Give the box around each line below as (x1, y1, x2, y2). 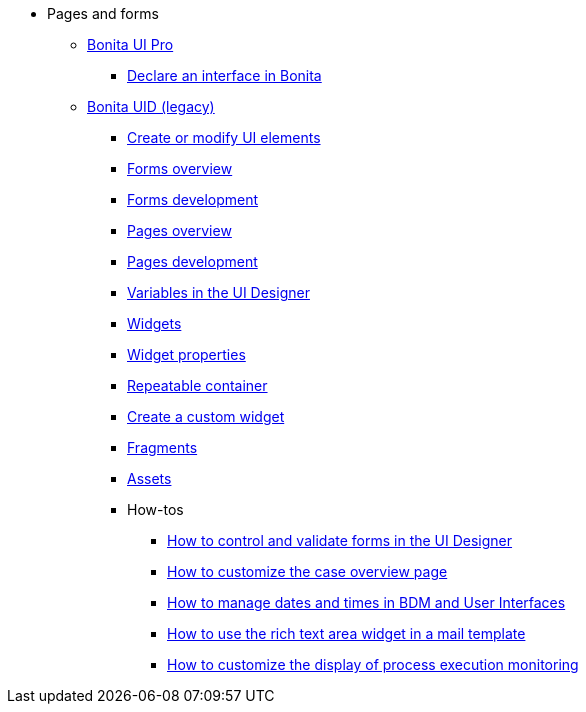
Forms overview (127, 160, 233, 177)
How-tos (127, 501, 184, 518)
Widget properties (127, 346, 246, 363)
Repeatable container (127, 377, 268, 394)
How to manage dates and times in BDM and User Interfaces (167, 594, 566, 611)
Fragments (127, 439, 198, 456)
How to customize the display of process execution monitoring (167, 656, 579, 673)
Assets (127, 470, 172, 487)
